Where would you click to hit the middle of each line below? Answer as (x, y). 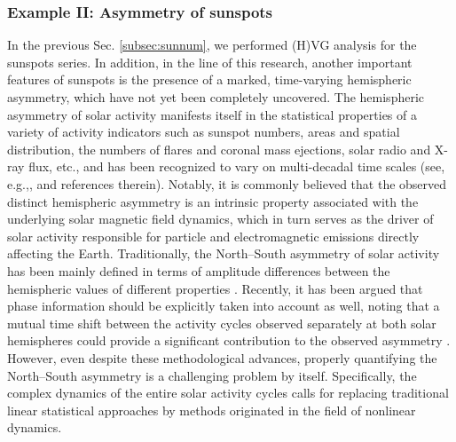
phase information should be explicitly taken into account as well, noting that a (224, 306)
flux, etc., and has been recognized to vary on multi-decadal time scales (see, (237, 166)
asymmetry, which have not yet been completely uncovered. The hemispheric (216, 97)
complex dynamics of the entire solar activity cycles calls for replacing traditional (228, 393)
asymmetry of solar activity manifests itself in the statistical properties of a (212, 114)
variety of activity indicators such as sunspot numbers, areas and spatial (204, 132)
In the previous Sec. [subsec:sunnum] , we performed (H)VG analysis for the (212, 45)
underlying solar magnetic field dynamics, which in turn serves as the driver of (220, 219)
